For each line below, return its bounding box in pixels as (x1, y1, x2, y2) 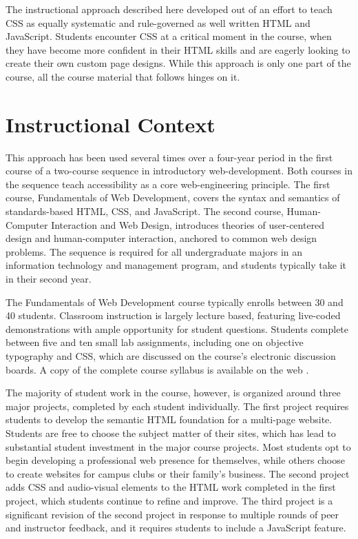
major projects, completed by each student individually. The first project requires (6, 398, 349, 413)
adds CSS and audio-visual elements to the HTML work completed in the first (6, 480, 336, 494)
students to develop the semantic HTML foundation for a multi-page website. (6, 412, 333, 427)
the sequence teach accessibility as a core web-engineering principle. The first (6, 176, 330, 191)
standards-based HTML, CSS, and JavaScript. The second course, (6, 204, 284, 218)
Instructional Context (6, 110, 215, 138)
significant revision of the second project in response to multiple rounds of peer (6, 507, 339, 521)
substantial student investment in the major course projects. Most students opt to (6, 439, 351, 454)
